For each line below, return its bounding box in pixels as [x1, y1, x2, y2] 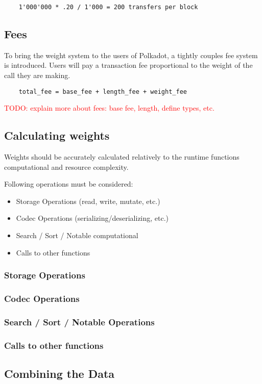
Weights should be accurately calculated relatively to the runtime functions [4, 151, 240, 162]
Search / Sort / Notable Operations [4, 315, 155, 328]
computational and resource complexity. [4, 161, 129, 172]
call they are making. [4, 70, 70, 81]
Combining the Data [4, 366, 115, 381]
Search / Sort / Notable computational [16, 230, 138, 241]
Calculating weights [4, 127, 110, 143]
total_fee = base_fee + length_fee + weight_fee [18, 88, 187, 95]
